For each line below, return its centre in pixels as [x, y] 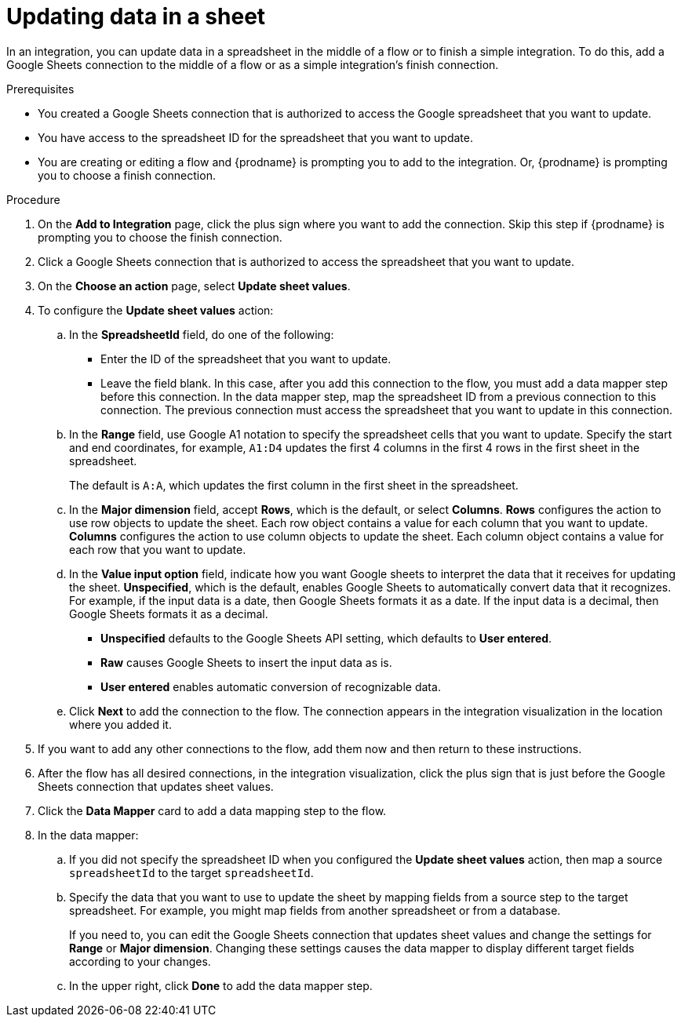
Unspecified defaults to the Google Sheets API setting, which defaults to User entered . [326, 638]
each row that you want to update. [158, 549]
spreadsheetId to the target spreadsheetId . [191, 872]
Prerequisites [40, 89]
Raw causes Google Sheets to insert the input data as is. [246, 662]
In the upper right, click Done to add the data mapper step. [221, 985]
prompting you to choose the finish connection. [160, 237]
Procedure [33, 199]
